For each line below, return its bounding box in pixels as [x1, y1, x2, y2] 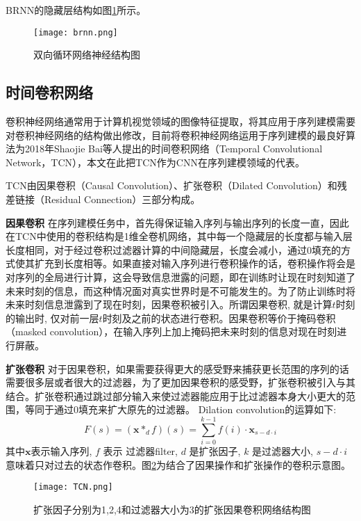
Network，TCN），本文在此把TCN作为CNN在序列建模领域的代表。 [6, 154, 305, 169]
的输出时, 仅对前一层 [6, 310, 99, 325]
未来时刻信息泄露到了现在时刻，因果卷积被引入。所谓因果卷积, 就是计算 [6, 297, 333, 312]
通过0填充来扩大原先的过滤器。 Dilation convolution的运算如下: [53, 402, 337, 417]
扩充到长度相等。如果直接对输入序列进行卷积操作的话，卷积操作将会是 [34, 256, 355, 271]
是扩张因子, [189, 444, 241, 458]
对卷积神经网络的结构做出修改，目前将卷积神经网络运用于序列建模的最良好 [6, 127, 346, 142]
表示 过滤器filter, [103, 444, 178, 458]
